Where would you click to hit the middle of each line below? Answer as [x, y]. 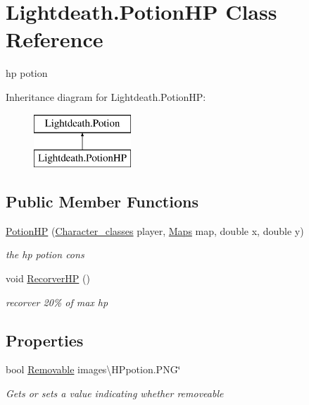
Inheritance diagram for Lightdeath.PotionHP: [106, 96]
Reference [55, 39]
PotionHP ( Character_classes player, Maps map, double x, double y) [155, 230]
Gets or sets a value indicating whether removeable [115, 393]
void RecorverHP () [48, 278]
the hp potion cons [45, 254]
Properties [45, 340]
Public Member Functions [102, 201]
